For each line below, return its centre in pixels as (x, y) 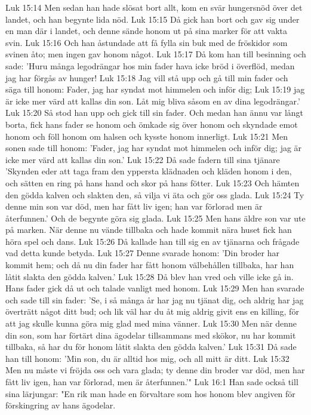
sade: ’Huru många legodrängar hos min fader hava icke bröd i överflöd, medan (150, 65)
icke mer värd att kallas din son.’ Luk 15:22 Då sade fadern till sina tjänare (143, 159)
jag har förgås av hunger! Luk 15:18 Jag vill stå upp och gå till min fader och (147, 77)
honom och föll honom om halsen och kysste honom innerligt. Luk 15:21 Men (147, 136)
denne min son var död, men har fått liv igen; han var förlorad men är (134, 206)
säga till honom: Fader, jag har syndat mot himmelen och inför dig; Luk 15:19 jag (155, 89)
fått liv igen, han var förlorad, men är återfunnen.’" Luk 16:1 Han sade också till (152, 382)
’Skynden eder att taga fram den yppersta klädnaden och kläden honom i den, (149, 171)
